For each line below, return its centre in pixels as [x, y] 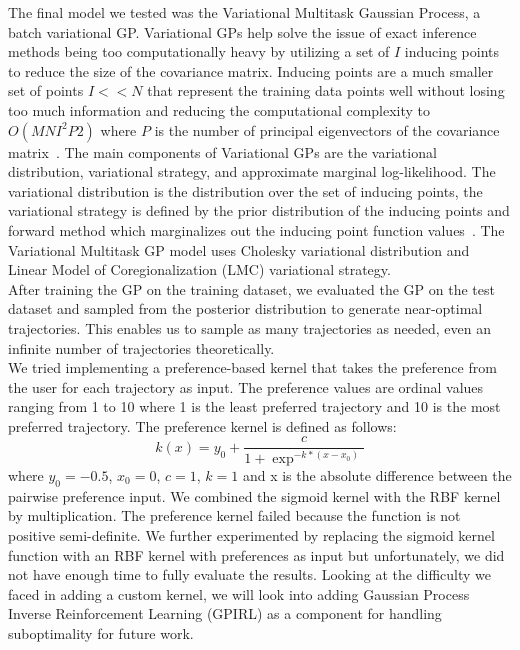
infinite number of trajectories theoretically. [141, 347]
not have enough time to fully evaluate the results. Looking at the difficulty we [249, 574]
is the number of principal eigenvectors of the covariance [327, 129]
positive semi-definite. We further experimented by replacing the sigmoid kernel [251, 534]
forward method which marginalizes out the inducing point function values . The [256, 229]
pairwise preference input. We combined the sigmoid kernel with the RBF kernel [254, 495]
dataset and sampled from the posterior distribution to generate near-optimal [245, 308]
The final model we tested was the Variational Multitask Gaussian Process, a [244, 12]
